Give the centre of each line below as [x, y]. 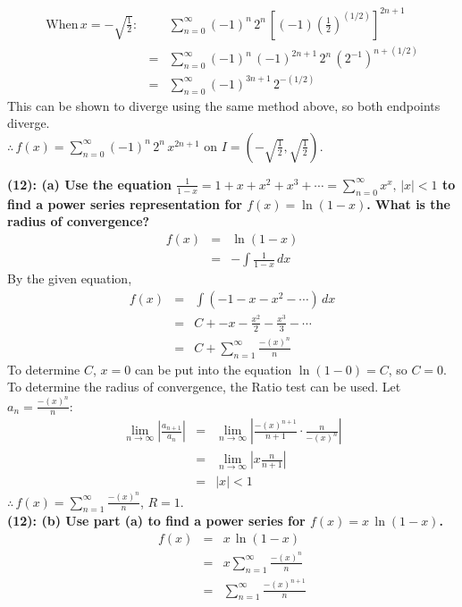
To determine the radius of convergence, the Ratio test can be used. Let [204, 387]
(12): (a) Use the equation [89, 184]
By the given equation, [70, 278]
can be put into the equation [213, 369]
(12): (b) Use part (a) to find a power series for [156, 521]
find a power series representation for [125, 203]
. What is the [408, 203]
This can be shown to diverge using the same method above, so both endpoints [224, 105]
